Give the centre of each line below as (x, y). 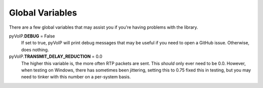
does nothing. (35, 50)
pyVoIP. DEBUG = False (32, 36)
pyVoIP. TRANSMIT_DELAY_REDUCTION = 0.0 (56, 56)
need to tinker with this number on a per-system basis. (76, 77)
